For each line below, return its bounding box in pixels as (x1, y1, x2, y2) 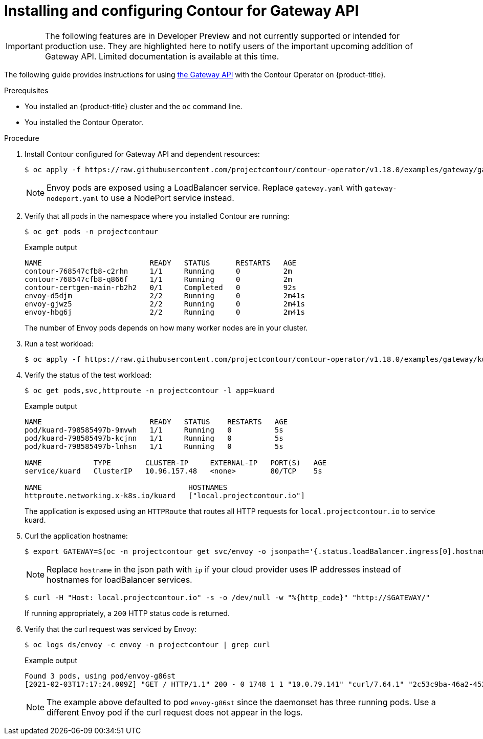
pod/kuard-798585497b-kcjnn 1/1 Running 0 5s (25, 434, 283, 442)
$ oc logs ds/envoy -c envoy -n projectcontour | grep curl (25, 640, 271, 649)
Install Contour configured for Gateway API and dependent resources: (25, 149, 260, 158)
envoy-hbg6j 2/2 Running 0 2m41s (25, 307, 305, 316)
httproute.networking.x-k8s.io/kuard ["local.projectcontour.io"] (25, 491, 305, 500)
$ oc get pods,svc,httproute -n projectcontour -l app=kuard (25, 386, 275, 395)
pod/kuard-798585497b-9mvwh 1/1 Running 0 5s (25, 425, 283, 434)
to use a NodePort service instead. (101, 192, 234, 203)
